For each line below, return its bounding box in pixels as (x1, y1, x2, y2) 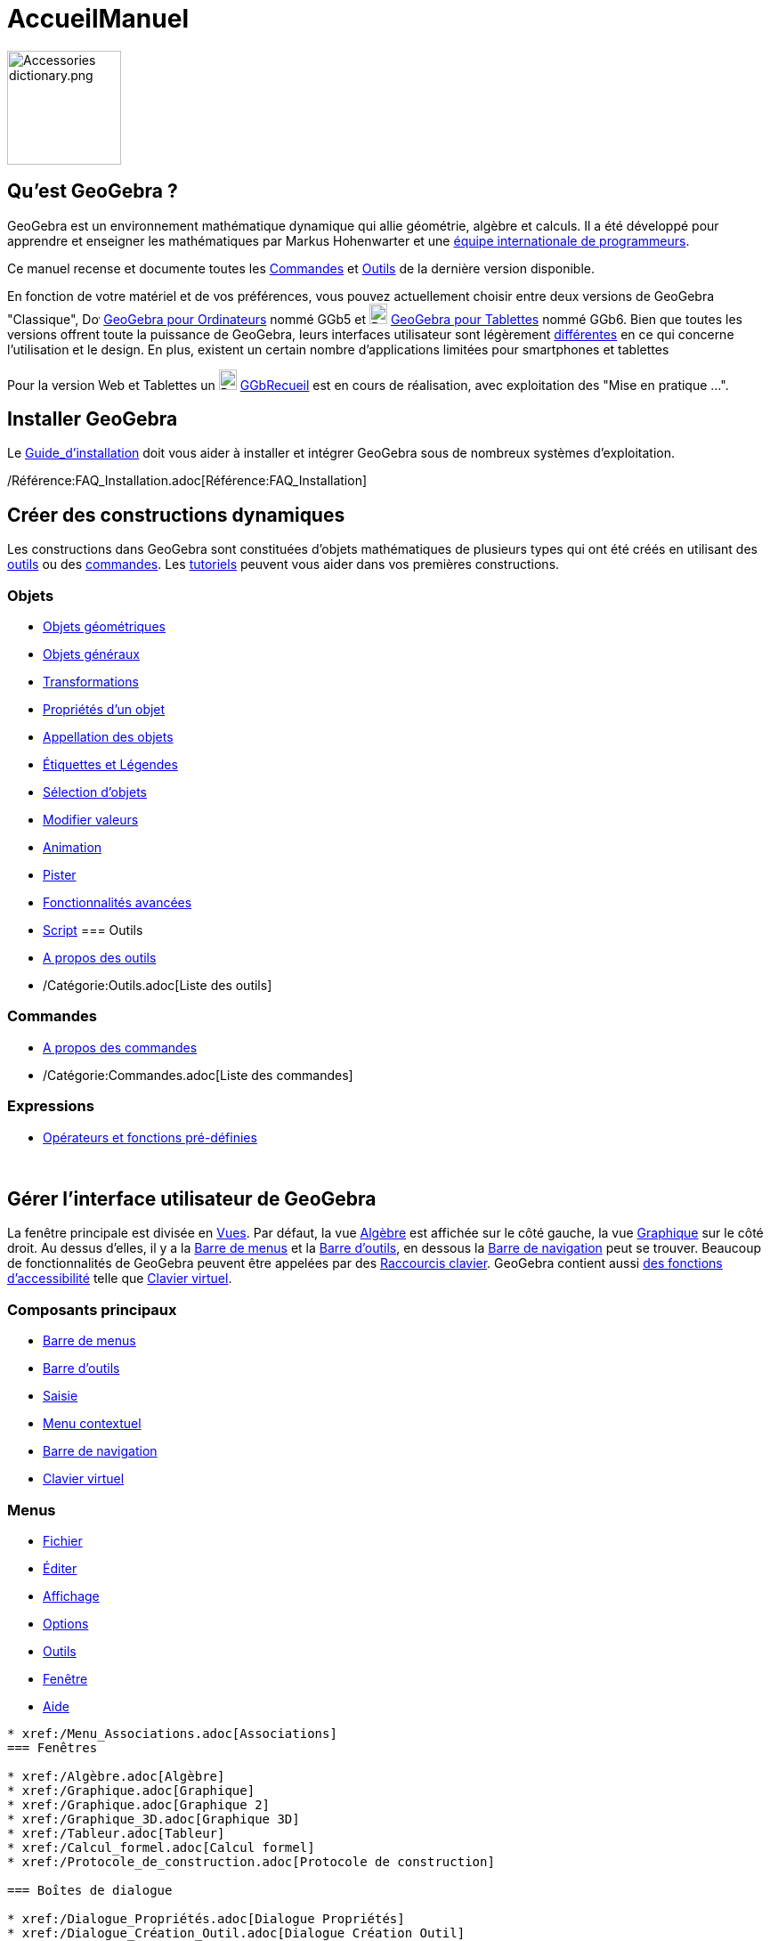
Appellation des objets (43, 729, 174, 745)
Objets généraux (43, 646, 140, 662)
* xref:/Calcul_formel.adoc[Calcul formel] (7, 1839, 315, 1855)
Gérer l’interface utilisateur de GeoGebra (7, 1187, 377, 1210)
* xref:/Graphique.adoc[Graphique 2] (7, 1797, 271, 1812)
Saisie (43, 1388, 78, 1404)
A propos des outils (43, 950, 157, 966)
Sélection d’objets (43, 784, 147, 800)
